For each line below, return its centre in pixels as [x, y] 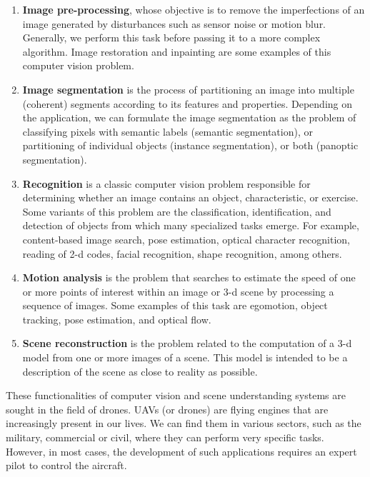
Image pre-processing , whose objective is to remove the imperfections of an [194, 9]
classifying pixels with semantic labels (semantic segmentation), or [167, 131]
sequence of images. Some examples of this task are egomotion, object [175, 305]
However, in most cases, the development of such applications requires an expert [181, 451]
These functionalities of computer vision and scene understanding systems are [176, 395]
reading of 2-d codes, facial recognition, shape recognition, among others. [182, 253]
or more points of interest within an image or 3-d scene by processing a [178, 291]
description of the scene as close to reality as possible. [140, 371]
